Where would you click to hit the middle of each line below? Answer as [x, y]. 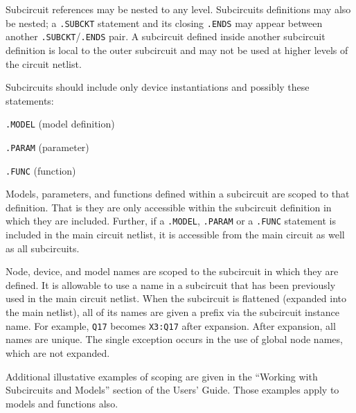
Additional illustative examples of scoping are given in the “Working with [162, 376]
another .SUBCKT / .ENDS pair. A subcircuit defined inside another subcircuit [166, 36]
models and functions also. [62, 403]
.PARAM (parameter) [47, 147]
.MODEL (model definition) [60, 124]
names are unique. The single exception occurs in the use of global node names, [174, 339]
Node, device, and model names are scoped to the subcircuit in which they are [172, 271]
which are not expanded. [58, 352]
